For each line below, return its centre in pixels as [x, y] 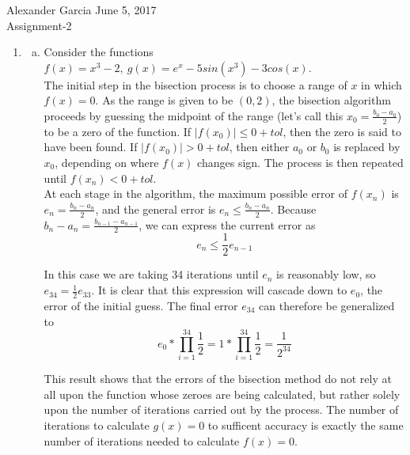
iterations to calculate [97, 425]
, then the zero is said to [342, 131]
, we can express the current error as [227, 224]
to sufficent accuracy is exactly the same [306, 425]
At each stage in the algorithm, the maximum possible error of [196, 193]
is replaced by [367, 147]
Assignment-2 [39, 25]
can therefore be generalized [327, 305]
